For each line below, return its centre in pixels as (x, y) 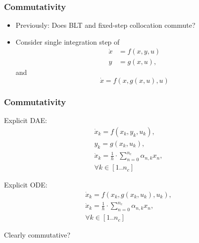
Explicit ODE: (26, 185)
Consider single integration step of (68, 41)
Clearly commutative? (37, 235)
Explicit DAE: (25, 120)
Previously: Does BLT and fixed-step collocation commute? (105, 25)
